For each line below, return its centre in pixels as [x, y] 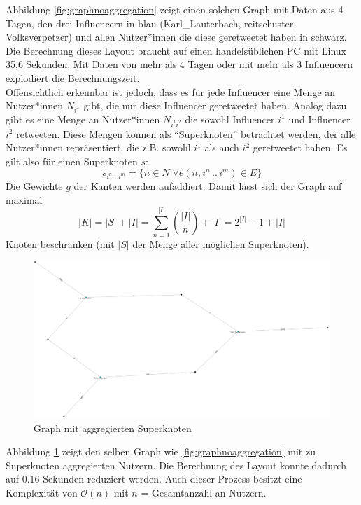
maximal [24, 199]
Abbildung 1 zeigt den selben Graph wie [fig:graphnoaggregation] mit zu [161, 451]
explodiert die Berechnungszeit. [73, 77]
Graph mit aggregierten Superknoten [113, 428]
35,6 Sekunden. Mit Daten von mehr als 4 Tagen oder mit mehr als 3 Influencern [179, 64]
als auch [222, 147]
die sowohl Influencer [230, 119]
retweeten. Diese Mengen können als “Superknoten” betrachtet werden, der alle [186, 133]
